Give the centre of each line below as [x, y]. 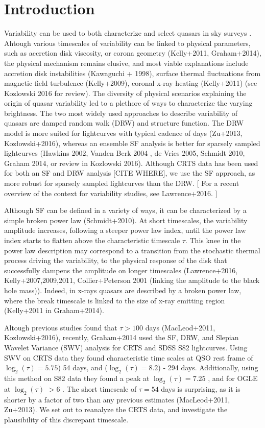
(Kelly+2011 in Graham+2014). [54, 310]
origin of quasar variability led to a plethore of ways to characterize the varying [128, 103]
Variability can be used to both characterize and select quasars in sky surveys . [128, 33]
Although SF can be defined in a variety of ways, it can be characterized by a [125, 210]
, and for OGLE [233, 378]
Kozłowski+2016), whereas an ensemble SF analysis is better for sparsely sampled [132, 143]
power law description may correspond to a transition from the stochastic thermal [132, 250]
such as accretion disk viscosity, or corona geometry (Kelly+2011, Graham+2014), [133, 53]
